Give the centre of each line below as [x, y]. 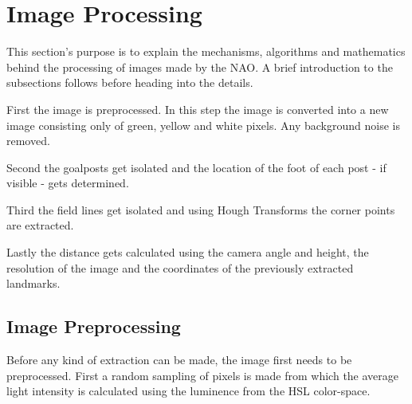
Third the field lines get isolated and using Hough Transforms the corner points [201, 209]
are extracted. [40, 225]
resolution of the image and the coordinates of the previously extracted [180, 267]
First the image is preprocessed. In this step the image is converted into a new [198, 109]
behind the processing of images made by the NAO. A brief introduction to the [200, 67]
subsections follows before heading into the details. [130, 82]
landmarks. [33, 283]
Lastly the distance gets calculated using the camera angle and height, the [188, 252]
